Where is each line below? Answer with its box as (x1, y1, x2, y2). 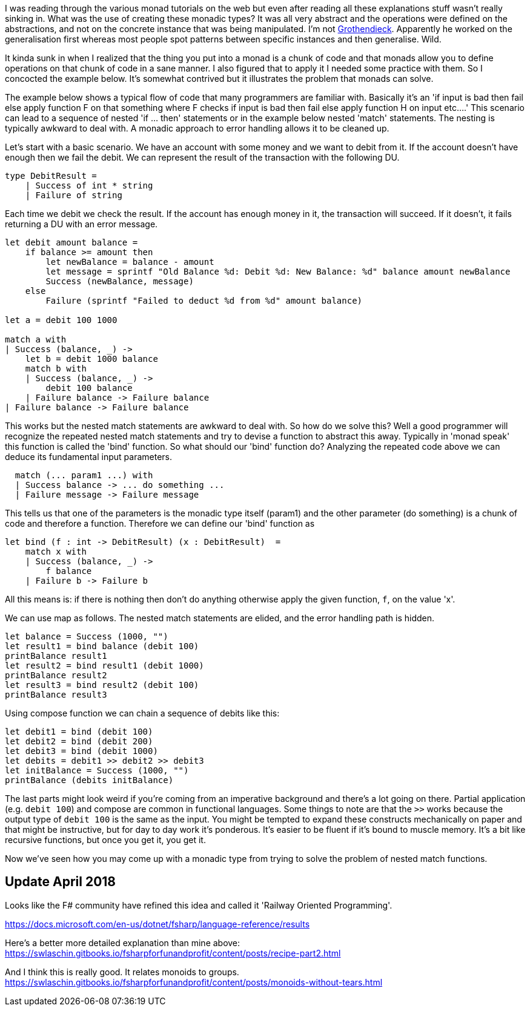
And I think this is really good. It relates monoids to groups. (5, 966, 239, 977)
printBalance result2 (5, 670, 107, 680)
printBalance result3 (5, 690, 107, 699)
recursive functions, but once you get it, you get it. (5, 835, 206, 845)
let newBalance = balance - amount (45, 257, 214, 267)
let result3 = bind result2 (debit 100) (5, 680, 199, 690)
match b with (25, 364, 87, 373)
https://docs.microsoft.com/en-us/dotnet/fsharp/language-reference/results (5, 918, 310, 929)
